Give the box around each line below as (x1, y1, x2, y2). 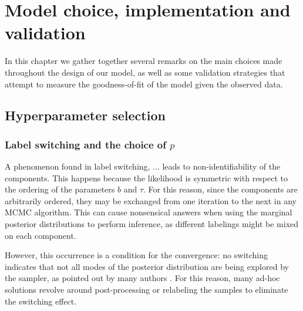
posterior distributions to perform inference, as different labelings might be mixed (5, 218, 299, 230)
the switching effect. (5, 295, 77, 307)
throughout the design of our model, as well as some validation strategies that (5, 66, 285, 78)
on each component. (5, 229, 76, 241)
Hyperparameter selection (5, 106, 166, 124)
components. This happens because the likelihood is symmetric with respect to (5, 171, 288, 184)
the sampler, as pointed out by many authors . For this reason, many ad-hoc (5, 272, 280, 284)
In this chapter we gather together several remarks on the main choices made (5, 55, 282, 67)
